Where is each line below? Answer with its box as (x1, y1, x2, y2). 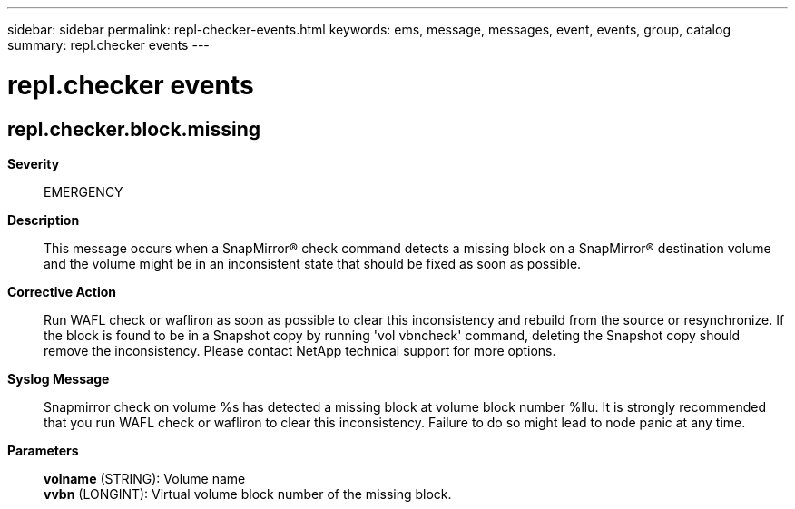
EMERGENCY (44, 183, 123, 200)
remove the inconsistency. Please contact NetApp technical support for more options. (44, 342, 556, 358)
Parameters (7, 442, 79, 458)
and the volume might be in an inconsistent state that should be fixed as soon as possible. (44, 255, 582, 271)
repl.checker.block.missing (7, 117, 261, 141)
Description (7, 211, 80, 228)
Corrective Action (7, 283, 116, 299)
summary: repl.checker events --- (7, 37, 210, 53)
